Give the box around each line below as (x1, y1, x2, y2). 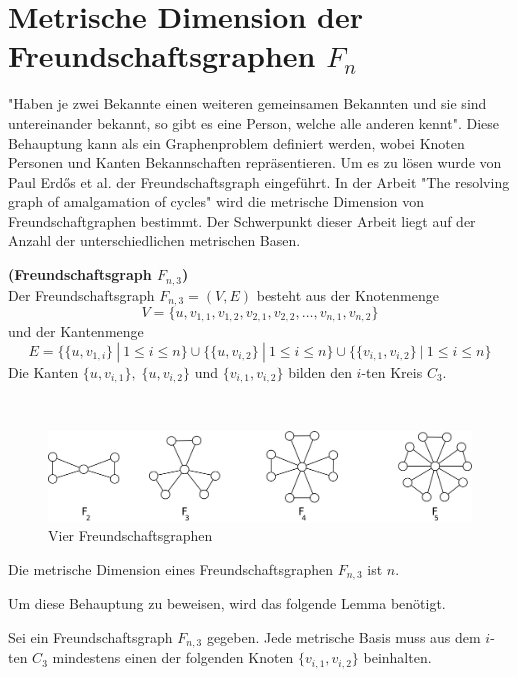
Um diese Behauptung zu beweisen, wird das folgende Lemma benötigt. (8, 593, 446, 614)
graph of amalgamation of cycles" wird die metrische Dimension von (8, 191, 425, 212)
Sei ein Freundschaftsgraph (8, 626, 173, 647)
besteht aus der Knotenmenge (256, 284, 439, 305)
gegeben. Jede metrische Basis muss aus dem (206, 626, 481, 647)
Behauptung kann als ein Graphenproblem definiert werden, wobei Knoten (8, 132, 465, 153)
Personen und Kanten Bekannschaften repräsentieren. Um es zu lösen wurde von (8, 152, 502, 173)
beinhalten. (363, 647, 432, 668)
